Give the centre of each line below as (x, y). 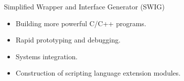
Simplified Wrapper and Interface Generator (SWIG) (85, 6)
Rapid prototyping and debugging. (68, 40)
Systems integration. (47, 56)
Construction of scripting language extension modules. (98, 73)
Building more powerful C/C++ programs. (81, 23)
